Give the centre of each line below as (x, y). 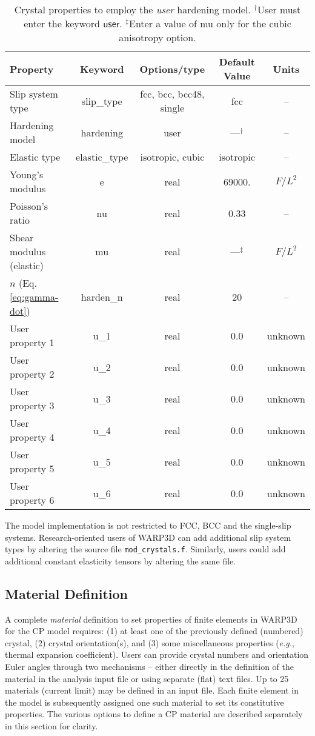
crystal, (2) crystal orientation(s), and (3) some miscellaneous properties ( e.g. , (150, 642)
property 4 (32, 437)
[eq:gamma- (34, 297)
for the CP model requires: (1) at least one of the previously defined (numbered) (154, 631)
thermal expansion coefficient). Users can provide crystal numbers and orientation (157, 654)
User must (279, 9)
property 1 (32, 342)
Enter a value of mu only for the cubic (210, 23)
